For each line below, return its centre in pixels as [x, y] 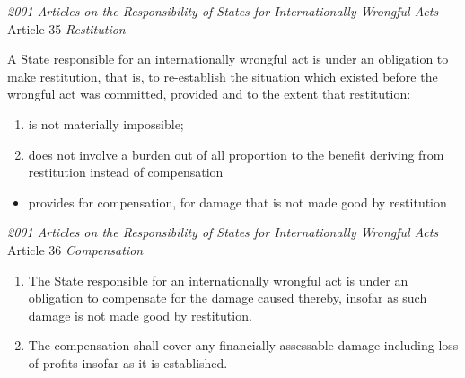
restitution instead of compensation [126, 172]
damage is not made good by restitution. [140, 315]
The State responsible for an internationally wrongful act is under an [218, 280]
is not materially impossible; [106, 123]
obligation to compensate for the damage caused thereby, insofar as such [228, 298]
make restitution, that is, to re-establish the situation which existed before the [223, 76]
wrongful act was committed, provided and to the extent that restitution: [209, 94]
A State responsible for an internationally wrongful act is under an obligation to [228, 59]
